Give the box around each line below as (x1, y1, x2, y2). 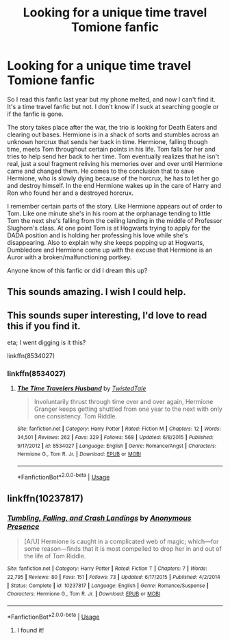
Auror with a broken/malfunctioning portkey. (7, 252, 132, 261)
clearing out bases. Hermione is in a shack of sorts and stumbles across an (7, 130, 219, 139)
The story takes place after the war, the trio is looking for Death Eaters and (7, 123, 218, 131)
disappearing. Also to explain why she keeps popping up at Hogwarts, (7, 238, 205, 246)
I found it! (16, 626, 44, 634)
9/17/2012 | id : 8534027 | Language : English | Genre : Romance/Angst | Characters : (16, 442, 217, 449)
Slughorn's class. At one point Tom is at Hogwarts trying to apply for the (7, 224, 211, 232)
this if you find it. (7, 320, 81, 332)
